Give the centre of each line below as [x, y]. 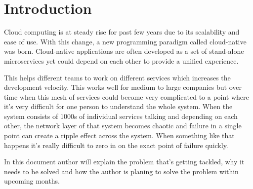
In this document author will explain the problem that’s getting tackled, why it [124, 162]
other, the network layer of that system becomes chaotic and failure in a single [123, 126]
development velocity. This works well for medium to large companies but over [123, 87]
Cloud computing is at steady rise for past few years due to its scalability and [122, 32]
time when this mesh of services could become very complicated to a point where [126, 96]
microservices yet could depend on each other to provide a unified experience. [121, 60]
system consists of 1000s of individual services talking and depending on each [121, 116]
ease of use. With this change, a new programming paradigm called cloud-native [125, 41]
